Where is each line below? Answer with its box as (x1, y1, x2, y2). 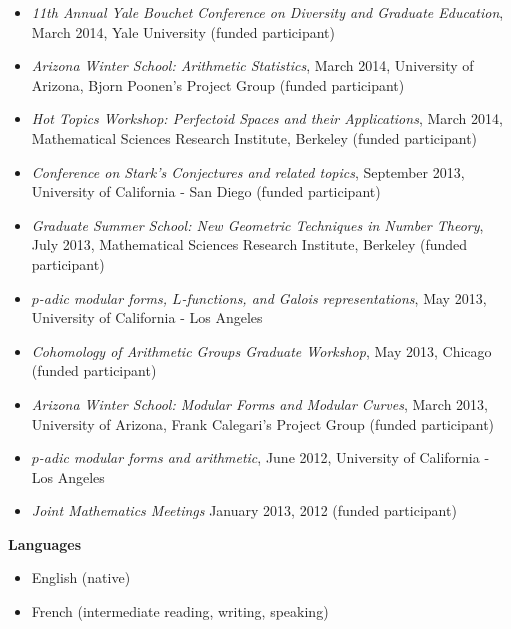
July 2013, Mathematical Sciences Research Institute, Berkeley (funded (31, 234, 468, 255)
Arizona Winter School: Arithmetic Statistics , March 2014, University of (31, 55, 474, 76)
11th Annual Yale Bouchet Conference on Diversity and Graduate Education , (31, 2, 504, 22)
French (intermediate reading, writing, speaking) (31, 601, 329, 622)
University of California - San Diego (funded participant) (31, 181, 381, 202)
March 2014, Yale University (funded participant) (31, 21, 335, 42)
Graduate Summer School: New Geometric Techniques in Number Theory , (31, 214, 484, 235)
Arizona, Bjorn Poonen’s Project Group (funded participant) (31, 74, 405, 95)
